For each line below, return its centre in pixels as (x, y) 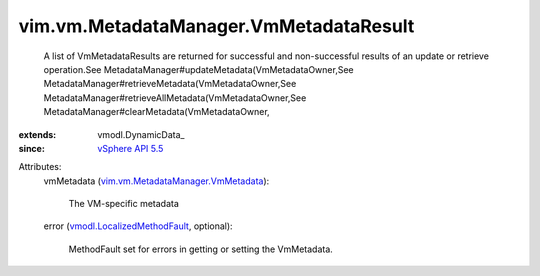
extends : (37, 134)
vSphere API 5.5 (130, 148)
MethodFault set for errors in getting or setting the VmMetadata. (201, 249)
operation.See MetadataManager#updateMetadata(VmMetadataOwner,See (198, 69)
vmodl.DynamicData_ (141, 134)
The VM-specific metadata (124, 204)
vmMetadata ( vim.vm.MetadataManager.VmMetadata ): (156, 181)
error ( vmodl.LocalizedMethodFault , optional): (138, 226)
